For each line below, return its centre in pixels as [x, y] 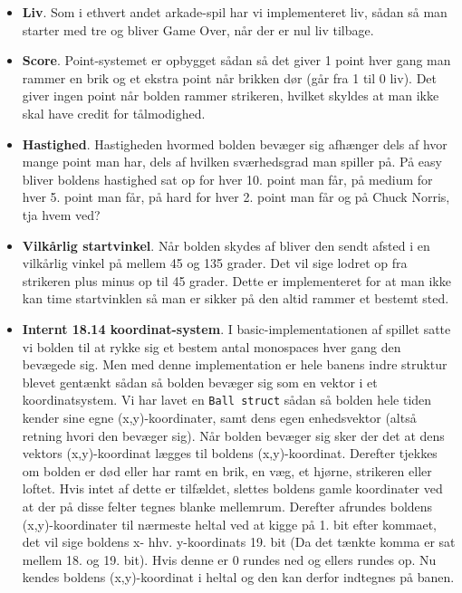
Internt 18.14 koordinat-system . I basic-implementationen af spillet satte [236, 328]
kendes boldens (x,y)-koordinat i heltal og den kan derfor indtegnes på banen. [238, 577]
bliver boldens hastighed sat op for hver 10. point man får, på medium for [227, 179]
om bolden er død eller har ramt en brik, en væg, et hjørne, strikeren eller [227, 470]
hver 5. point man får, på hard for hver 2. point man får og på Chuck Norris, [236, 197]
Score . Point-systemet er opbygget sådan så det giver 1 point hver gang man [236, 60]
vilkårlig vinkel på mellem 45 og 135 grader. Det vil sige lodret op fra [215, 263]
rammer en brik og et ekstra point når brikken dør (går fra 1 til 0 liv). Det [229, 77]
